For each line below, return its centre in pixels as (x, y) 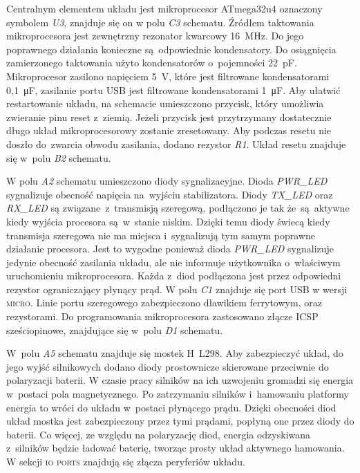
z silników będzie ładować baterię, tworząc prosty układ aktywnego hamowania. (176, 448)
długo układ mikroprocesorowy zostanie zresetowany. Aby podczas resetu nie (169, 130)
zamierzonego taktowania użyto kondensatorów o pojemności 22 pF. (152, 63)
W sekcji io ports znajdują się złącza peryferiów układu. (126, 461)
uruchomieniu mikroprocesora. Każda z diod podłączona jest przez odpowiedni (174, 276)
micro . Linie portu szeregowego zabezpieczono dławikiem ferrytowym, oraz (164, 303)
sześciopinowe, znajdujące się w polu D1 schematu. (115, 330)
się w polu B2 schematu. (59, 157)
